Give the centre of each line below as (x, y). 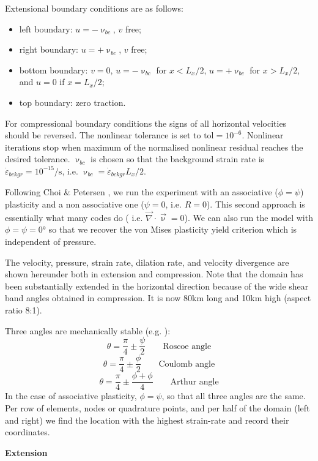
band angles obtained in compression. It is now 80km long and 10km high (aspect (158, 298)
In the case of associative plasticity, (71, 396)
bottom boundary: (54, 69)
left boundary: (46, 28)
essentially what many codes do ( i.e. (74, 217)
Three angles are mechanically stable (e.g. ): (88, 330)
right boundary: (49, 49)
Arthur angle (194, 382)
